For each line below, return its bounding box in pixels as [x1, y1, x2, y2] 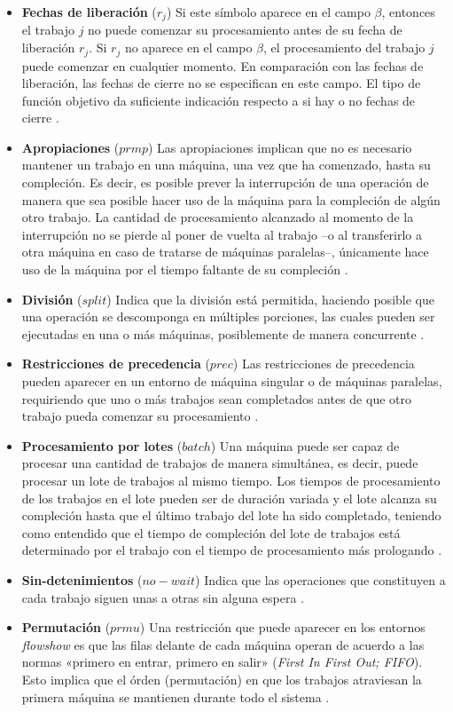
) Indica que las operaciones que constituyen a [195, 570, 446, 589]
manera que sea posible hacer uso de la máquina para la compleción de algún [21, 190, 441, 209]
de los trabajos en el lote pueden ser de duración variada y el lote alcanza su [21, 488, 437, 507]
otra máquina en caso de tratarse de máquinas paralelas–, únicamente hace [21, 242, 429, 261]
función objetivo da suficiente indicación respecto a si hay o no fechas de [21, 91, 416, 109]
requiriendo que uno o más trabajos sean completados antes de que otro [21, 389, 411, 407]
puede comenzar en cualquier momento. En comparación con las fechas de [21, 56, 424, 75]
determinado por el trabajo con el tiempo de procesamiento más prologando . [21, 541, 442, 559]
